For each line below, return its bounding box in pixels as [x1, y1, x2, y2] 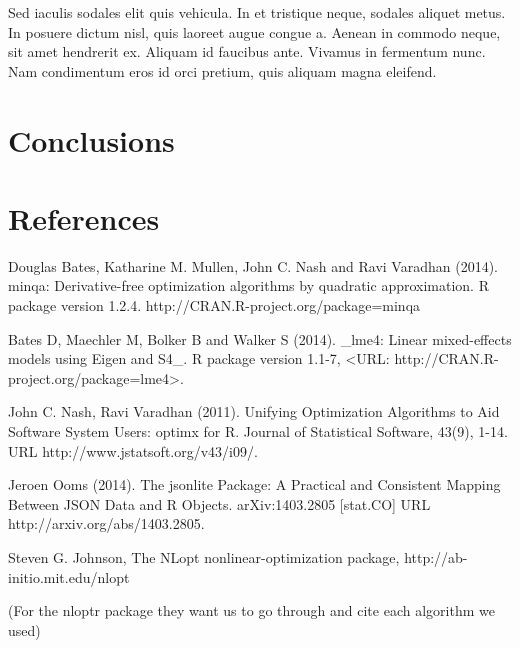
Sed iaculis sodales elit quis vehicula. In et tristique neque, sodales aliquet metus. [8, 2, 506, 22]
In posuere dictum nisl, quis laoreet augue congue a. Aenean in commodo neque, [8, 21, 501, 42]
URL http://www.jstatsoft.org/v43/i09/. [8, 440, 258, 461]
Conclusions [8, 119, 175, 160]
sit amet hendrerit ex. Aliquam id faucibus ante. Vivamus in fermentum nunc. [8, 41, 486, 62]
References [8, 197, 160, 238]
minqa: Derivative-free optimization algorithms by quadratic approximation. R [8, 275, 489, 296]
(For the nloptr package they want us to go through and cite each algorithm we [8, 600, 495, 621]
